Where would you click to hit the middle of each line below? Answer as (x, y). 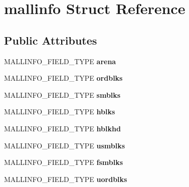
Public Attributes (51, 40)
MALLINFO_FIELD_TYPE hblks (60, 112)
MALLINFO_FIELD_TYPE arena (60, 61)
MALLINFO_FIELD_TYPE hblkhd (62, 128)
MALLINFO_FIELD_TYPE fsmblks (64, 162)
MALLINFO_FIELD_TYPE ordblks (63, 78)
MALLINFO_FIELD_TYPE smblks (62, 95)
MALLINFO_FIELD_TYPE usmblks (65, 145)
